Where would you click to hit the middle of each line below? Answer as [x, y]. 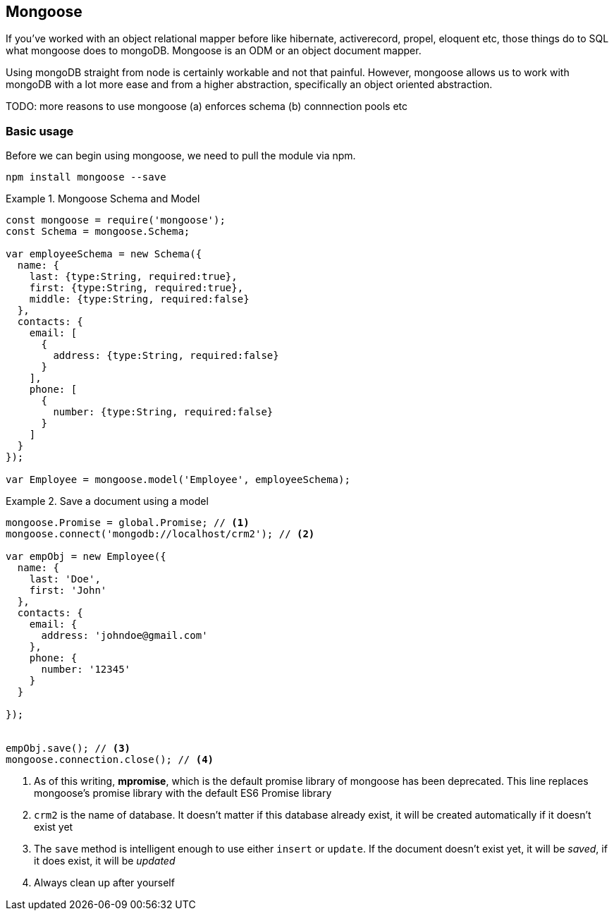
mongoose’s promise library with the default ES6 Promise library [183, 793]
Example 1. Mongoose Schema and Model [103, 199]
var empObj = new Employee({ [86, 557]
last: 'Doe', [65, 579]
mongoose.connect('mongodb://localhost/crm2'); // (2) [160, 534]
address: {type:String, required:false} [166, 356]
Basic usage [40, 131]
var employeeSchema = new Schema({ [104, 254]
